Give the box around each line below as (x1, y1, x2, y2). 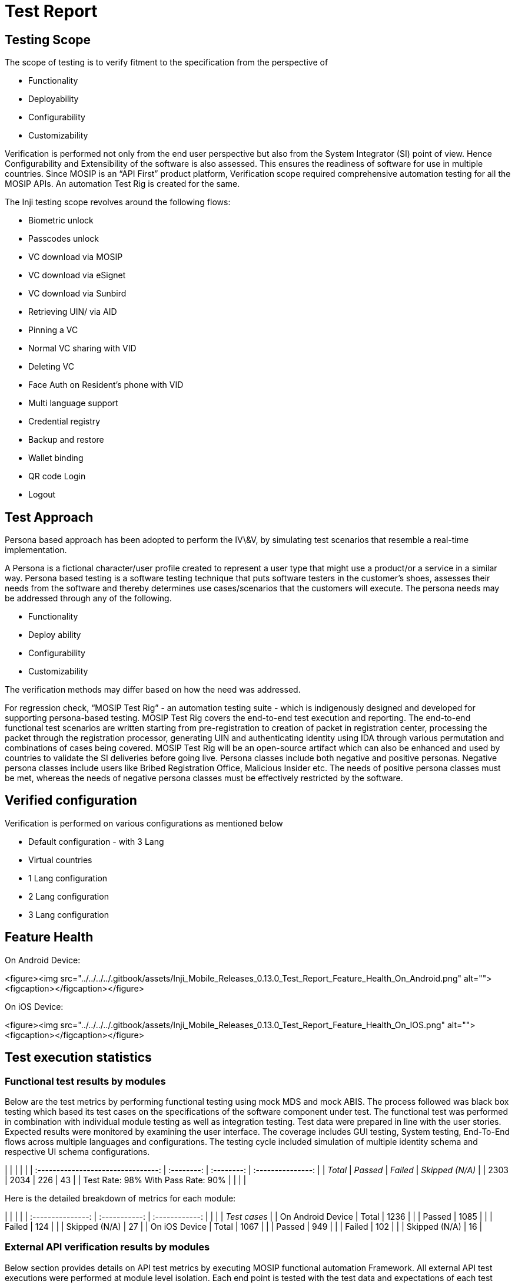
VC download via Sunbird (28, 288, 127, 299)
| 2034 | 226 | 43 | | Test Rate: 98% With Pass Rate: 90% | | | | (5, 1174, 247, 1185)
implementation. (5, 545, 67, 555)
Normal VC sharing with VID (28, 343, 137, 354)
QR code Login (28, 471, 86, 482)
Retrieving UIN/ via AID (28, 307, 117, 317)
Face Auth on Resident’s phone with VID (28, 380, 184, 390)
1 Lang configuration (28, 873, 108, 883)
